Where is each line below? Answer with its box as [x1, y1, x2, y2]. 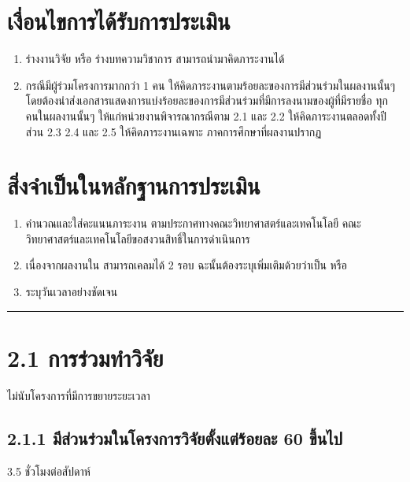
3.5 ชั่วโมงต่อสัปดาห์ [7, 462, 90, 479]
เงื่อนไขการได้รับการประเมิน [7, 5, 231, 37]
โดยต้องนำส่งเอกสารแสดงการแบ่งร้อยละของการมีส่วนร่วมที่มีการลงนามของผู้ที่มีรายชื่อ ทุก [25, 92, 388, 109]
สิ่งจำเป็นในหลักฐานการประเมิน [7, 169, 260, 202]
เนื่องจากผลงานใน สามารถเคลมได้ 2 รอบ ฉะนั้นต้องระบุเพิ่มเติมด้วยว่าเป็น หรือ [25, 257, 348, 273]
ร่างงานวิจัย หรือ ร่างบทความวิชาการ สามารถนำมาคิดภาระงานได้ [25, 50, 285, 67]
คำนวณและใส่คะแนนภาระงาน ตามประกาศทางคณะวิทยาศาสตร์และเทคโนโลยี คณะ [25, 215, 361, 232]
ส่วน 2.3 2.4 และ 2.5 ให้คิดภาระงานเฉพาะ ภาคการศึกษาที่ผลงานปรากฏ [25, 123, 322, 139]
